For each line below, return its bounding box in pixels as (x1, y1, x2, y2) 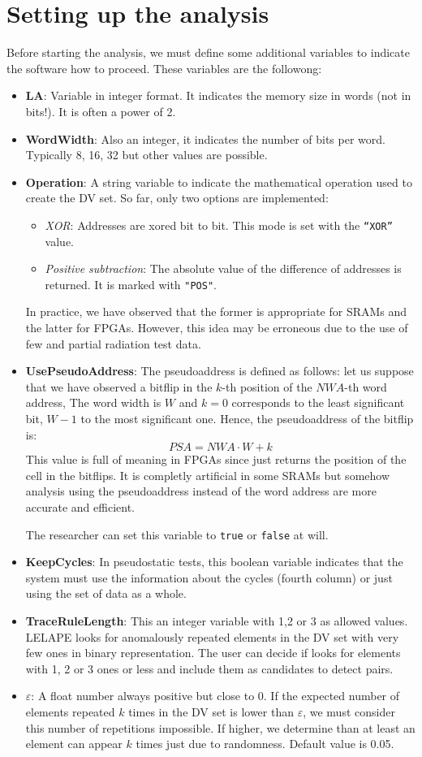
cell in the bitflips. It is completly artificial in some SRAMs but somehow (25, 466, 390, 483)
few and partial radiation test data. (25, 335, 201, 352)
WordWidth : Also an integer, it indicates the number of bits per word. (25, 130, 385, 147)
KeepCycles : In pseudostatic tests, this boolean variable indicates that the (25, 553, 403, 570)
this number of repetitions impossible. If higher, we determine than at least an (25, 719, 416, 736)
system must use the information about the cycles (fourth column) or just (25, 569, 393, 586)
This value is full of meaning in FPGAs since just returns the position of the (25, 451, 407, 468)
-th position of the (222, 378, 312, 395)
